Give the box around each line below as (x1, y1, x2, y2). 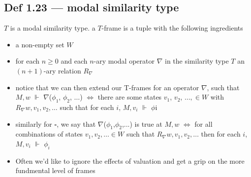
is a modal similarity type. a (10, 23, 95, 33)
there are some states (97, 92, 162, 102)
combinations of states (15, 129, 83, 139)
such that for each (60, 102, 114, 112)
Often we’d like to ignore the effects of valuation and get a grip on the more (15, 155, 245, 166)
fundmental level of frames (15, 165, 95, 176)
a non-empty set (15, 39, 64, 49)
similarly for (15, 118, 52, 129)
